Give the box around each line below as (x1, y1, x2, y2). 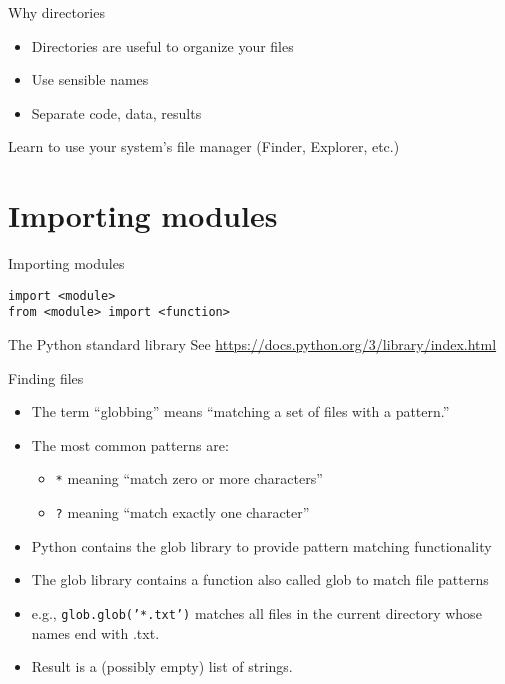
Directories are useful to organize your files (31, 35, 294, 56)
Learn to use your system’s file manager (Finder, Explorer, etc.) (8, 136, 400, 157)
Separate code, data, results (31, 102, 202, 123)
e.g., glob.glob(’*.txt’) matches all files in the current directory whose (31, 602, 482, 623)
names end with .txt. (31, 622, 160, 643)
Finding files (8, 367, 84, 388)
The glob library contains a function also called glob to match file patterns (31, 569, 489, 590)
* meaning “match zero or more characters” (55, 468, 323, 489)
